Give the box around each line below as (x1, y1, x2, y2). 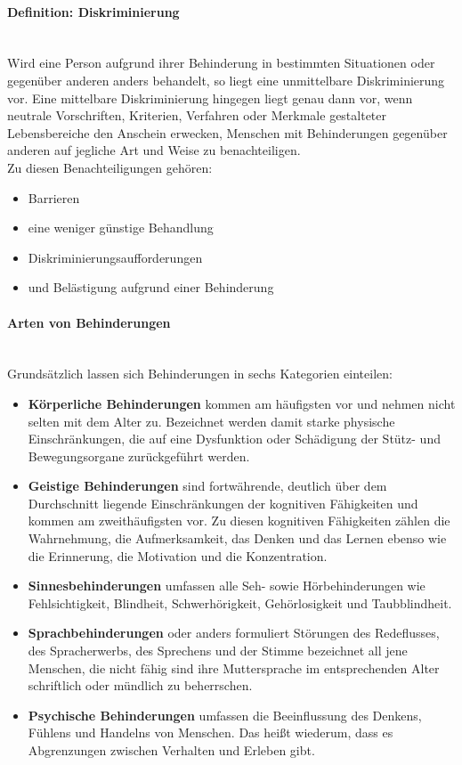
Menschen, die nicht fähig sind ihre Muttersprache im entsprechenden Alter (28, 658, 440, 677)
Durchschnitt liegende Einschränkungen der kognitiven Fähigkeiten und (28, 493, 418, 512)
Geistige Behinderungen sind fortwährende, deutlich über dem (28, 476, 387, 495)
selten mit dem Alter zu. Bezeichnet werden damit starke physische (28, 411, 395, 430)
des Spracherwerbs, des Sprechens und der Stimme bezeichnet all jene (28, 641, 408, 660)
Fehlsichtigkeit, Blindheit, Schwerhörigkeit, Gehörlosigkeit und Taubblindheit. (28, 593, 452, 612)
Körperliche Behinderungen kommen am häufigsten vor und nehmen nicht (28, 394, 456, 412)
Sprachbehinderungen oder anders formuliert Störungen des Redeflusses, (28, 623, 440, 642)
